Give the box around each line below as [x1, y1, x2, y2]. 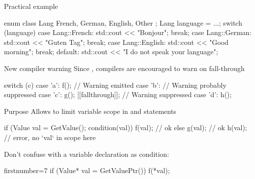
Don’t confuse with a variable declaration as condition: [4, 148, 169, 159]
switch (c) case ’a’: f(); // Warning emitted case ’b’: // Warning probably [4, 79, 226, 90]
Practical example [4, 1, 58, 11]
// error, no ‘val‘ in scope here [4, 132, 96, 142]
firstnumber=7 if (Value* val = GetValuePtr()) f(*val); [4, 165, 170, 176]
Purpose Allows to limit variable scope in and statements [4, 106, 176, 116]
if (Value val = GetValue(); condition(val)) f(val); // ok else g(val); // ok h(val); [4, 122, 247, 133]
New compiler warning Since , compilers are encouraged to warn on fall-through [4, 63, 245, 73]
